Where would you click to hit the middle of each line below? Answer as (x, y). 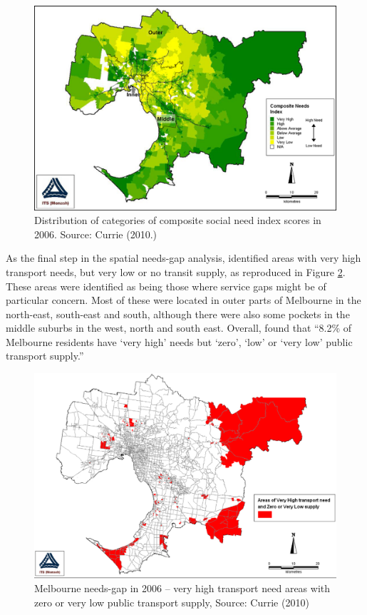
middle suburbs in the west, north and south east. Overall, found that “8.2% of (179, 328)
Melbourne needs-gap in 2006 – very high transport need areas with (182, 588)
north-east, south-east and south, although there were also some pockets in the (178, 314)
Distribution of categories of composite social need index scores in (178, 220)
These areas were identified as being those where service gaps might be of (166, 286)
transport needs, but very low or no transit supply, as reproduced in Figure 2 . (176, 271)
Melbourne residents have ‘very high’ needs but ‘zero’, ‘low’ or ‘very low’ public (179, 341)
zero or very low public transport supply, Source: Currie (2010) (172, 603)
